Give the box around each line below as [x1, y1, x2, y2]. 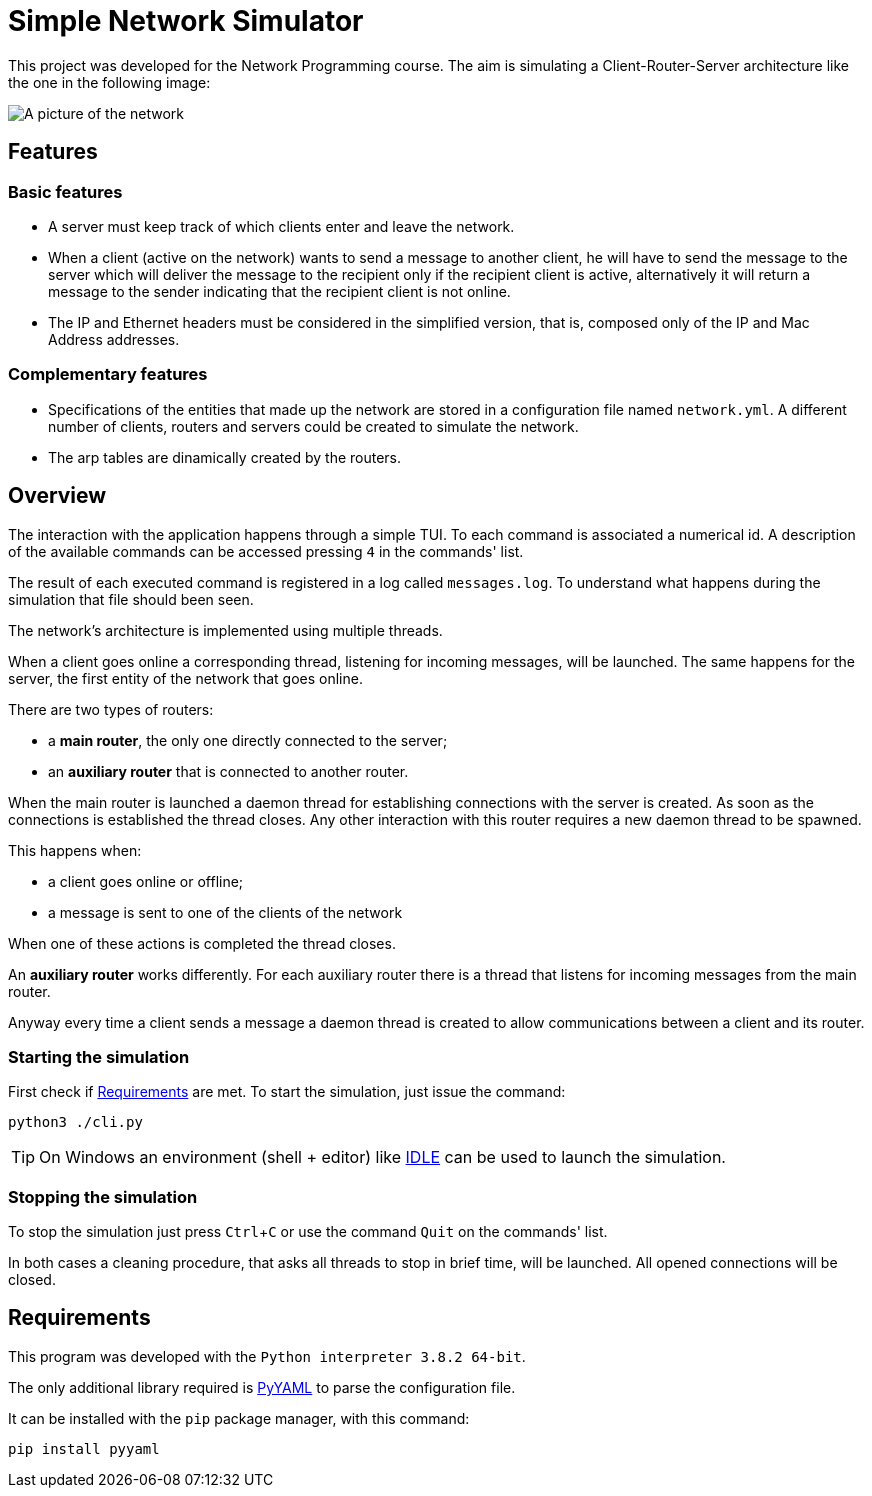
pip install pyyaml [8, 1440, 160, 1457]
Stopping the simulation [8, 1186, 198, 1207]
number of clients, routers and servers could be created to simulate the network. [48, 417, 579, 435]
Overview [8, 483, 107, 509]
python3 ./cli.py [8, 1114, 143, 1131]
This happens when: [8, 841, 142, 859]
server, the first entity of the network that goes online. [8, 669, 363, 687]
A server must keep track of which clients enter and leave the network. [48, 217, 515, 235]
